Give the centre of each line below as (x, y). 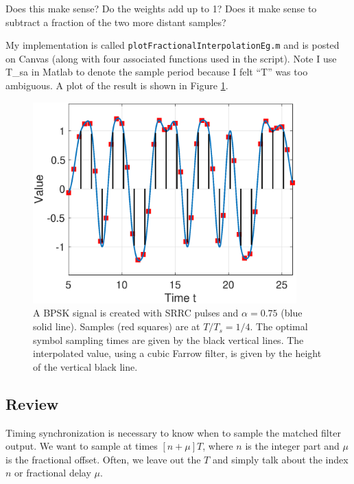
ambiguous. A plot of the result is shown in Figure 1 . (117, 85)
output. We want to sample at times (82, 446)
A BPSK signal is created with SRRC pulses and (136, 313)
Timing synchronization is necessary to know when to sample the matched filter (173, 432)
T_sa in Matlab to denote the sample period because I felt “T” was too (157, 72)
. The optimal (279, 326)
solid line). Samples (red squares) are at (117, 326)
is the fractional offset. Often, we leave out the (103, 459)
